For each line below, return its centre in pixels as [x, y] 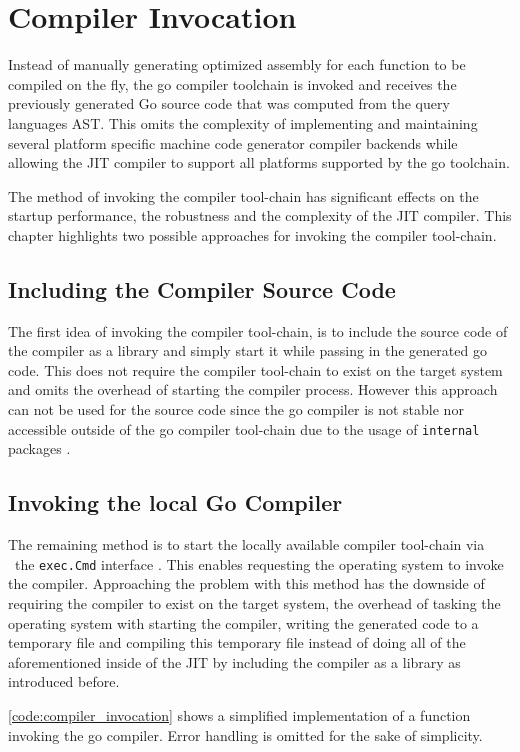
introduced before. [64, 681]
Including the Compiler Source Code [202, 288]
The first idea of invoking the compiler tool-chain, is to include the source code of [258, 330]
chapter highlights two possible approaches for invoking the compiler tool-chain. [252, 234]
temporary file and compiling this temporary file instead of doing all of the [237, 642]
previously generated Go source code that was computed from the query [229, 103]
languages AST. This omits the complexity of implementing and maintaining [243, 122]
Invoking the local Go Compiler [175, 502]
